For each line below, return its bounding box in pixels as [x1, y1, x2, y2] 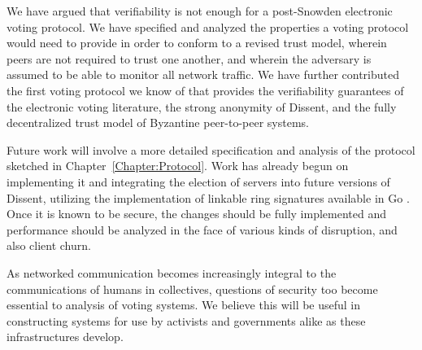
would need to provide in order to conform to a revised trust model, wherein [7, 34, 387, 51]
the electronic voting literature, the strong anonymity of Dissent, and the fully [7, 98, 397, 115]
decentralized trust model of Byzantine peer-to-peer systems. [7, 114, 310, 131]
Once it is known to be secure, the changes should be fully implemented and [7, 205, 386, 222]
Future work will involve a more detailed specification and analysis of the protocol [7, 141, 415, 158]
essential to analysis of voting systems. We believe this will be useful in [7, 296, 361, 313]
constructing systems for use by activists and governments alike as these [7, 312, 366, 329]
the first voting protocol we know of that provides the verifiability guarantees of [7, 81, 404, 98]
